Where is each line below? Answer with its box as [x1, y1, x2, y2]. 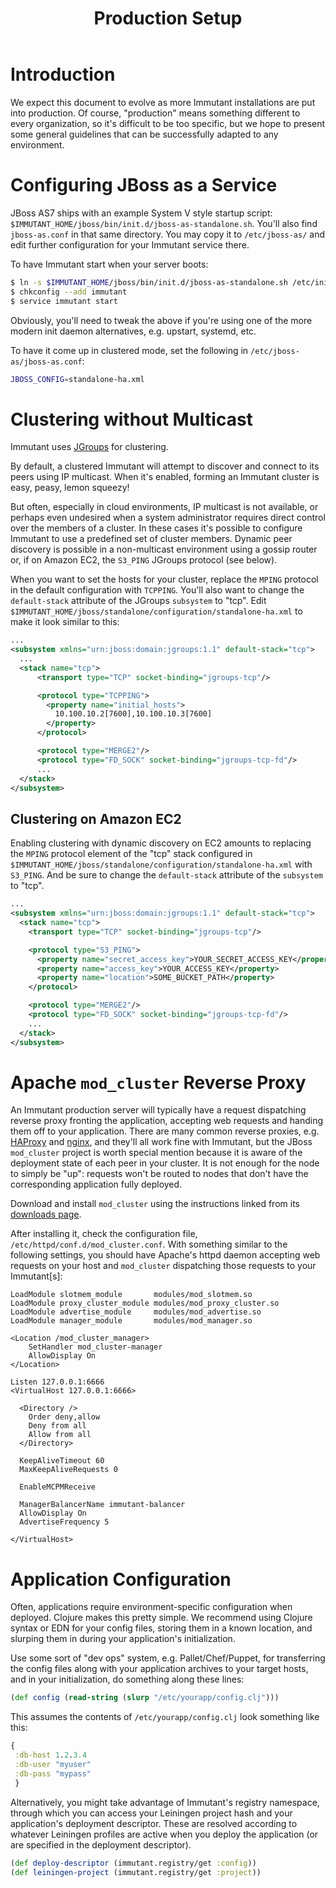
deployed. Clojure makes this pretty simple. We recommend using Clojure [10, 1612, 313, 1624]
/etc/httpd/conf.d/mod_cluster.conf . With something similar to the [10, 1238, 288, 1251]
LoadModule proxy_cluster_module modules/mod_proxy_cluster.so [10, 1298, 280, 1309]
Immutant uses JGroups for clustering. [10, 441, 169, 453]
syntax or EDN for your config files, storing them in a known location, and [10, 1622, 313, 1634]
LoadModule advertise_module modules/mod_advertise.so [10, 1307, 262, 1317]
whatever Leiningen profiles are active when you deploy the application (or [10, 1828, 319, 1840]
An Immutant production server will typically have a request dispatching [10, 1104, 307, 1116]
